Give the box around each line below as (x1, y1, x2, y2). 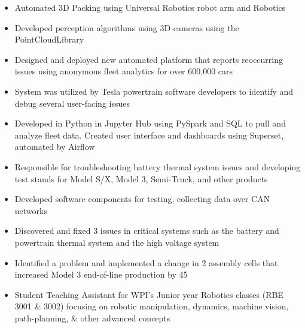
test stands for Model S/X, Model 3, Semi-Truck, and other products (14, 172, 268, 185)
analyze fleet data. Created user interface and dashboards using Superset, (14, 128, 284, 141)
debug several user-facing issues (14, 97, 130, 109)
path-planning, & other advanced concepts (14, 311, 170, 324)
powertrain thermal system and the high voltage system (14, 236, 219, 248)
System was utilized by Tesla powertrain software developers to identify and (14, 85, 294, 97)
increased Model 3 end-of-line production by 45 (14, 268, 188, 281)
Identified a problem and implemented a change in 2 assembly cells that (14, 256, 278, 269)
